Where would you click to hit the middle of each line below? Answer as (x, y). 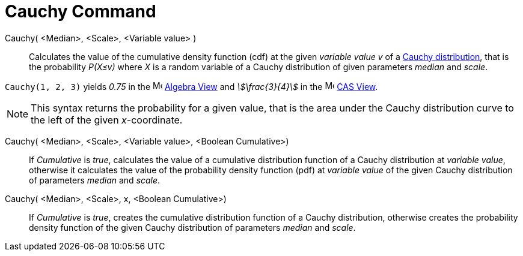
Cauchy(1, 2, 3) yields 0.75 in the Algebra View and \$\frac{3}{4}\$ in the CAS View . (191, 86)
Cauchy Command (81, 11)
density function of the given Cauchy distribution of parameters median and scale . (192, 227)
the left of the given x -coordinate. (107, 120)
